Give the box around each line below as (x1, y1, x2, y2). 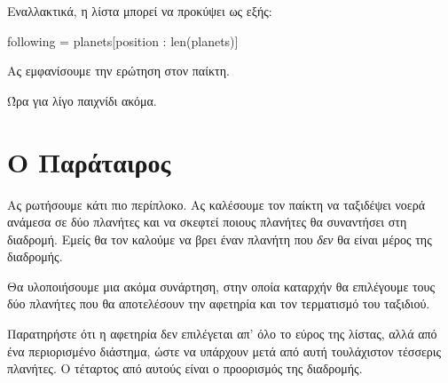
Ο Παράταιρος (7, 143, 171, 180)
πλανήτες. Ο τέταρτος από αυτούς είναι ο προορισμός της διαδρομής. (7, 359, 363, 378)
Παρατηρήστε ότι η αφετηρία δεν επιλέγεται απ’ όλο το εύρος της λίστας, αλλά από (7, 324, 437, 343)
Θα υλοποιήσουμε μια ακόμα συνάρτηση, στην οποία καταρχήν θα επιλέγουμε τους (7, 276, 436, 295)
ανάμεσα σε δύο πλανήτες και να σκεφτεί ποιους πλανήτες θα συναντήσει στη (7, 212, 407, 231)
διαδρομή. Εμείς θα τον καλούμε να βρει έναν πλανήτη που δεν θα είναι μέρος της (7, 229, 432, 248)
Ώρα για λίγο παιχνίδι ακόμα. (7, 91, 157, 109)
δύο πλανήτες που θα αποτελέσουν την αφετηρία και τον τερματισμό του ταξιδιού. (7, 294, 430, 313)
